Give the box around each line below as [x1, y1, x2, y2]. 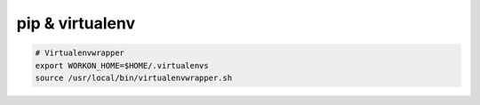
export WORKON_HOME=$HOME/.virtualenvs [35, 61, 209, 70]
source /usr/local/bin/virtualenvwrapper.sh [35, 72, 233, 83]
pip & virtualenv [16, 13, 136, 33]
